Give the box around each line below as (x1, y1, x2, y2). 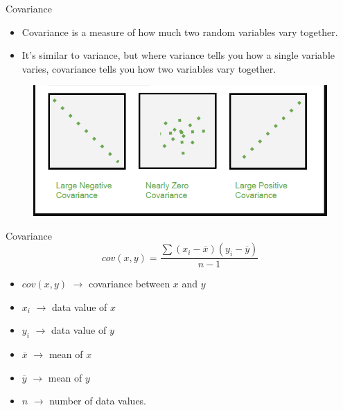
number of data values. (49, 393, 147, 408)
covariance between (89, 276, 170, 291)
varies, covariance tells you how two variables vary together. (21, 61, 276, 75)
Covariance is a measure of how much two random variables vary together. (21, 24, 338, 39)
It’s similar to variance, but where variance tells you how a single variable (21, 48, 335, 62)
